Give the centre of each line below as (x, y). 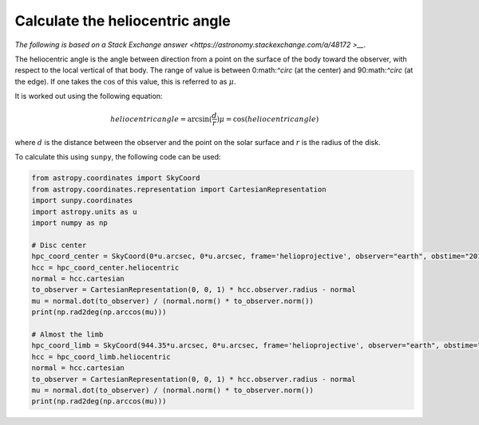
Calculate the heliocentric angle (123, 21)
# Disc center (59, 245)
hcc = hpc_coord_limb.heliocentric (101, 356)
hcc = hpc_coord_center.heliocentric (105, 268)
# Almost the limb (67, 334)
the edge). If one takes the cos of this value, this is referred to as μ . (125, 81)
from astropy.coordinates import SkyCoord (116, 178)
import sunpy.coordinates (82, 201)
